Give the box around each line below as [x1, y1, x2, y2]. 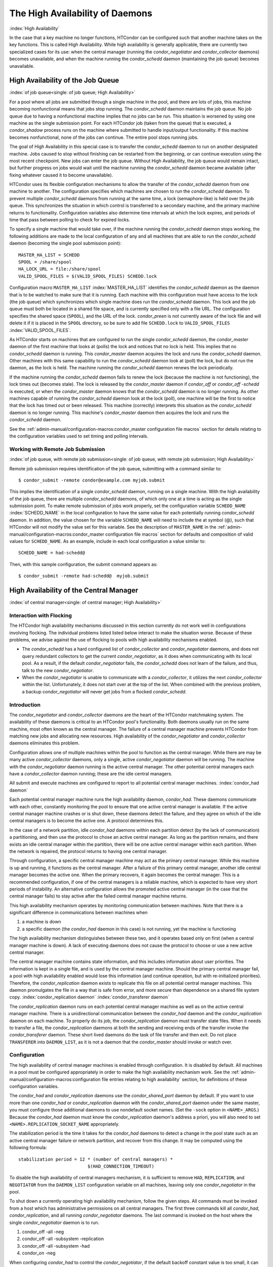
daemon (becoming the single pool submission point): [9, 240, 121, 246]
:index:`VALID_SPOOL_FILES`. [9, 327, 71, 333]
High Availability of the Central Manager [9, 586, 139, 595]
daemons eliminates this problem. [9, 740, 80, 746]
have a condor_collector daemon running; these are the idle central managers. [9, 771, 173, 777]
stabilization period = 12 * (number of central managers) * [18, 1156, 173, 1162]
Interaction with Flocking [9, 612, 72, 619]
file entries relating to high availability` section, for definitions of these [102, 1076, 247, 1082]
